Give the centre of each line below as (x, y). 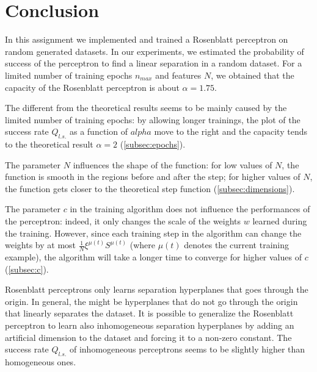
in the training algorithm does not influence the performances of (190, 209)
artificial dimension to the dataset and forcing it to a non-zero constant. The (148, 337)
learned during (280, 221)
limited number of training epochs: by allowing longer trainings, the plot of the (153, 119)
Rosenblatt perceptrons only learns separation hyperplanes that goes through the (157, 289)
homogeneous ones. (41, 362)
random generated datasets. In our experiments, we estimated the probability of (155, 51)
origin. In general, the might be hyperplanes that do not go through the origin (151, 301)
